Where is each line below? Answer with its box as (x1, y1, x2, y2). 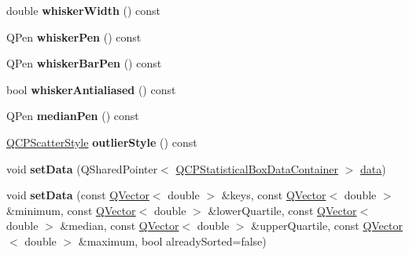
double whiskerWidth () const (6, 2, 161, 18)
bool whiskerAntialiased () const (6, 81, 176, 97)
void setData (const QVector (6, 187, 149, 203)
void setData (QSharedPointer (6, 160, 158, 177)
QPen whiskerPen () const (6, 28, 142, 45)
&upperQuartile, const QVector (251, 217, 403, 234)
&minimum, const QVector (6, 202, 136, 218)
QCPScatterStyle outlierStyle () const (6, 133, 197, 150)
